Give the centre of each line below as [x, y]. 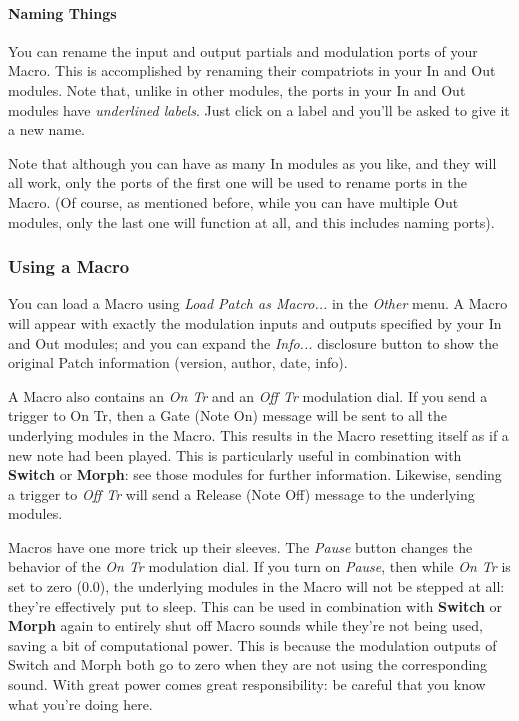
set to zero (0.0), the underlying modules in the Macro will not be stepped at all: [256, 586]
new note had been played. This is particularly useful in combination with [235, 454]
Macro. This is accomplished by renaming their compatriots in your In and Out [252, 70]
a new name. [46, 129]
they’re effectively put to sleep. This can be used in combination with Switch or [255, 605]
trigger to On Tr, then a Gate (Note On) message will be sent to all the [228, 415]
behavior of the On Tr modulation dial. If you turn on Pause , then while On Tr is [259, 566]
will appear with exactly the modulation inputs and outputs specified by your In [255, 322]
